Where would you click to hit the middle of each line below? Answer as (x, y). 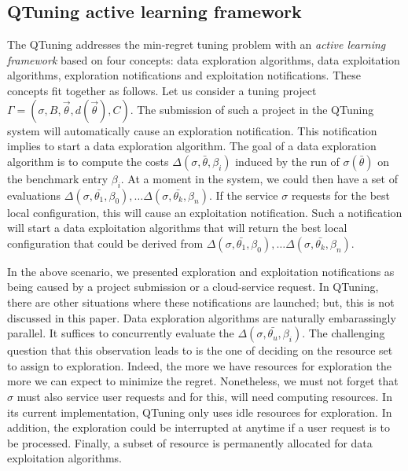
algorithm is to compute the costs (88, 161)
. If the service (243, 195)
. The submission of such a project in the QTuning (252, 109)
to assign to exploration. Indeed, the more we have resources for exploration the (199, 365)
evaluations (34, 195)
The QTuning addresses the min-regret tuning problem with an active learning (197, 44)
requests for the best (341, 195)
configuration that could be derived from (105, 243)
